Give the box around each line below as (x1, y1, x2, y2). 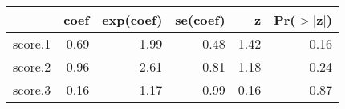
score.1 (13, 34, 51, 53)
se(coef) (175, 10, 225, 29)
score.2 (13, 57, 51, 76)
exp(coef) (102, 10, 163, 29)
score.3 (13, 80, 51, 99)
